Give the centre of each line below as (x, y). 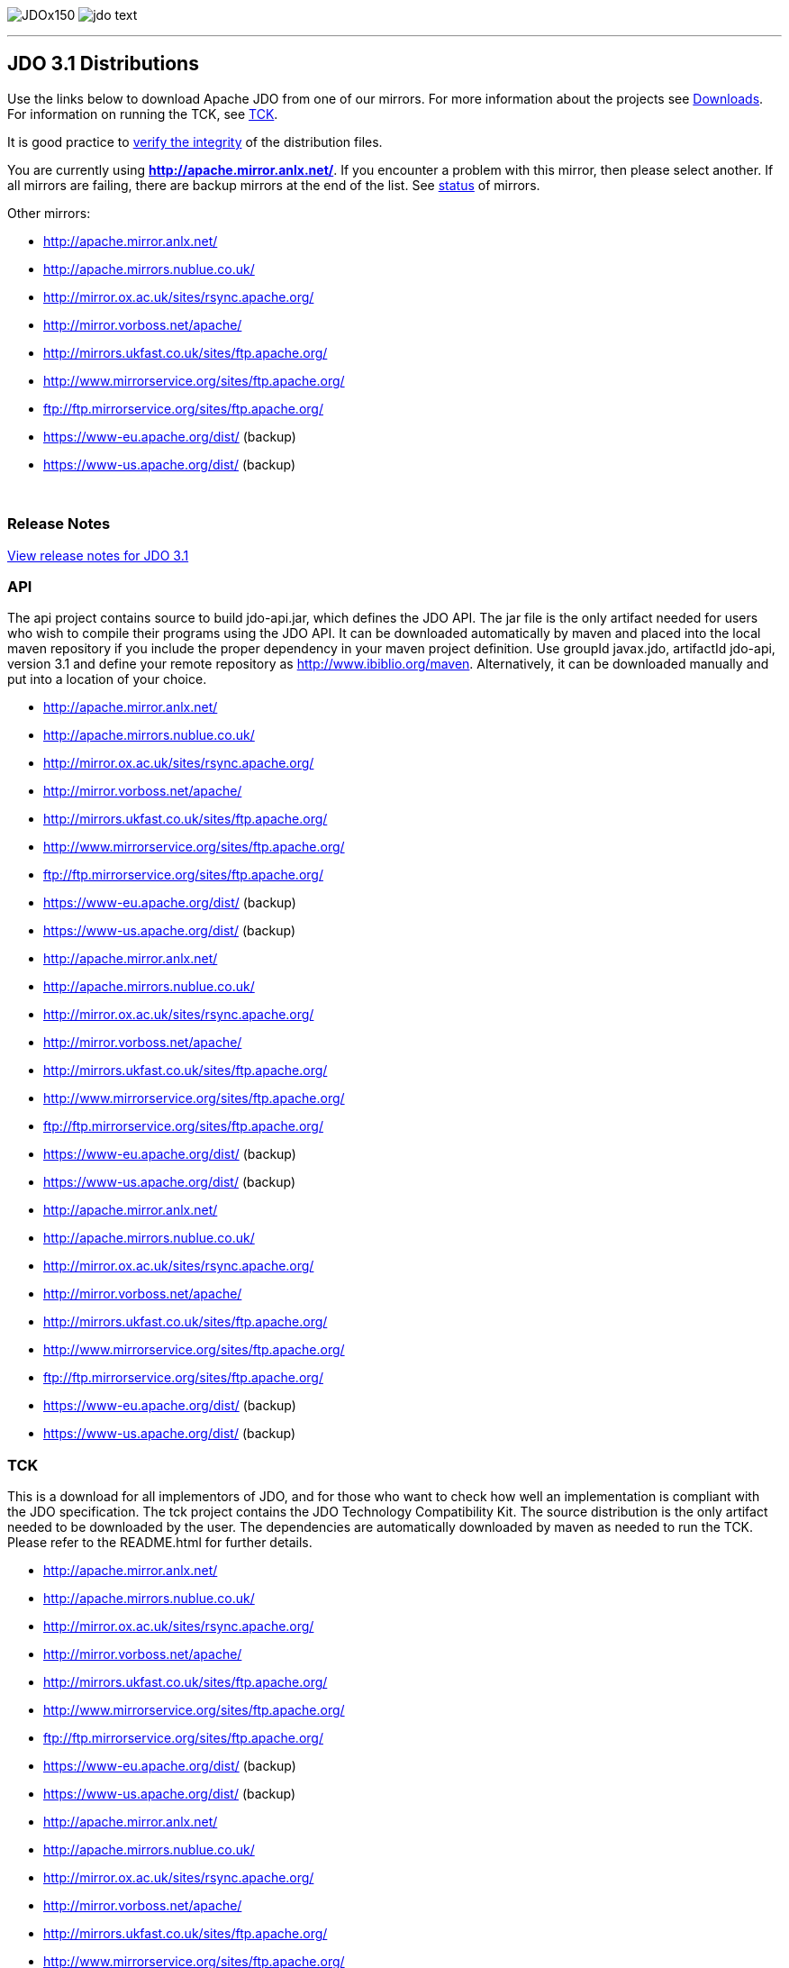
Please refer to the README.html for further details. (160, 1543)
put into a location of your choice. (107, 679)
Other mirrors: (49, 213)
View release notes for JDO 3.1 (98, 555)
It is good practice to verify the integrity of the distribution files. (195, 141)
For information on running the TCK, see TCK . (143, 114)
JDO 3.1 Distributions (103, 64)
